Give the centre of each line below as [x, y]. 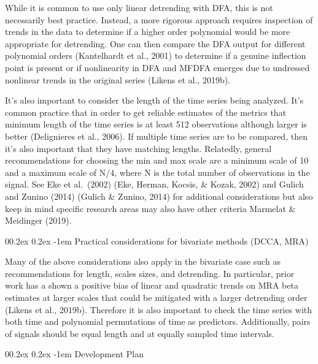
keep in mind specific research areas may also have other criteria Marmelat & [150, 208]
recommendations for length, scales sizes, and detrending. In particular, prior [150, 273]
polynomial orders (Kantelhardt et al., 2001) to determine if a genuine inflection [156, 55]
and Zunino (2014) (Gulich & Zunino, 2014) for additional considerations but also [159, 196]
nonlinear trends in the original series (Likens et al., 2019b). [118, 79]
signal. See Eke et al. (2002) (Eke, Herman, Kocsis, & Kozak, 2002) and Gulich [154, 184]
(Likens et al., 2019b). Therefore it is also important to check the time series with [159, 309]
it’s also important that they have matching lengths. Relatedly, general [138, 148]
